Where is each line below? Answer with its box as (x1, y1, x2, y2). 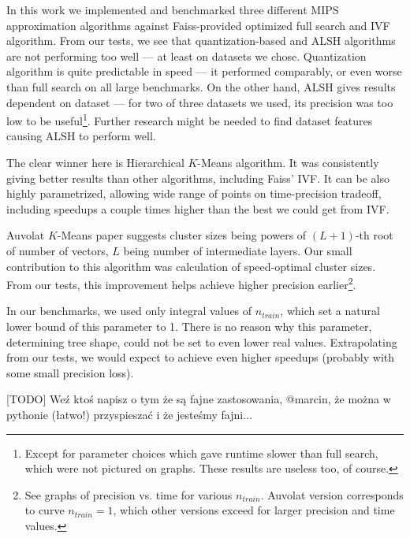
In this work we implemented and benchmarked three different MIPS (6, 2, 339, 17)
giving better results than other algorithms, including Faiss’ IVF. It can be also (6, 169, 389, 186)
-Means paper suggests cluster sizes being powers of (57, 227, 307, 243)
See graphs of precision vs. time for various (24, 486, 233, 503)
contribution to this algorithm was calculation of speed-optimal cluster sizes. (6, 258, 376, 274)
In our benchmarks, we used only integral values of (6, 302, 252, 319)
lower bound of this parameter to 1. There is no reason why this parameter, (6, 318, 372, 334)
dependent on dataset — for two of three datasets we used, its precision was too (6, 94, 393, 110)
